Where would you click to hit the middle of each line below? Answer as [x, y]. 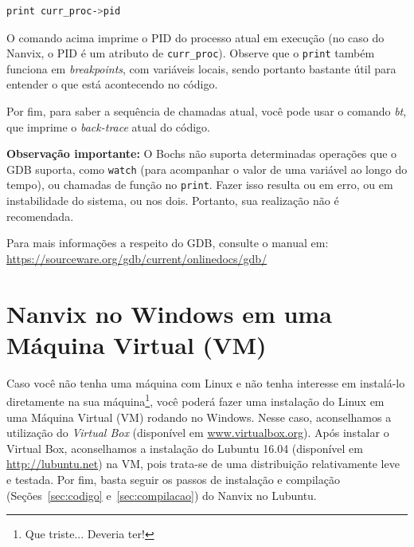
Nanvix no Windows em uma [169, 313]
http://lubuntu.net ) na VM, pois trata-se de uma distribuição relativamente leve [203, 464]
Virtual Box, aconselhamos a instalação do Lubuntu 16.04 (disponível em [185, 448]
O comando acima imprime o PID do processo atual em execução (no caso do [195, 37]
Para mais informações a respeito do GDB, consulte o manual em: [168, 243]
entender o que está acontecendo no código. [112, 84]
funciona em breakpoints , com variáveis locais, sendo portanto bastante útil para [201, 68]
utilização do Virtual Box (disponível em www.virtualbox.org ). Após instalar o [198, 433]
